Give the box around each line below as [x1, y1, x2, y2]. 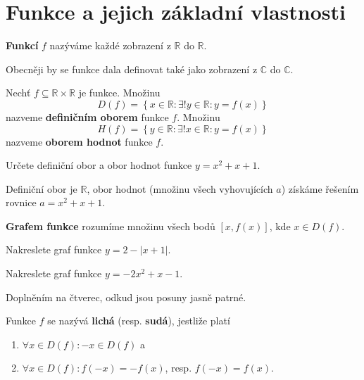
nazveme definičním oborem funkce [6, 109, 169, 124]
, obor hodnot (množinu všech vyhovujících [87, 181, 273, 196]
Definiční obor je [6, 181, 77, 196]
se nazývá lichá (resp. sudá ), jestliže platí [47, 313, 230, 328]
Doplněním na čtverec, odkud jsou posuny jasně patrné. [6, 289, 246, 304]
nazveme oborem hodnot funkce [6, 134, 153, 148]
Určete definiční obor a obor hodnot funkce [6, 158, 192, 172]
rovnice [6, 195, 37, 210]
